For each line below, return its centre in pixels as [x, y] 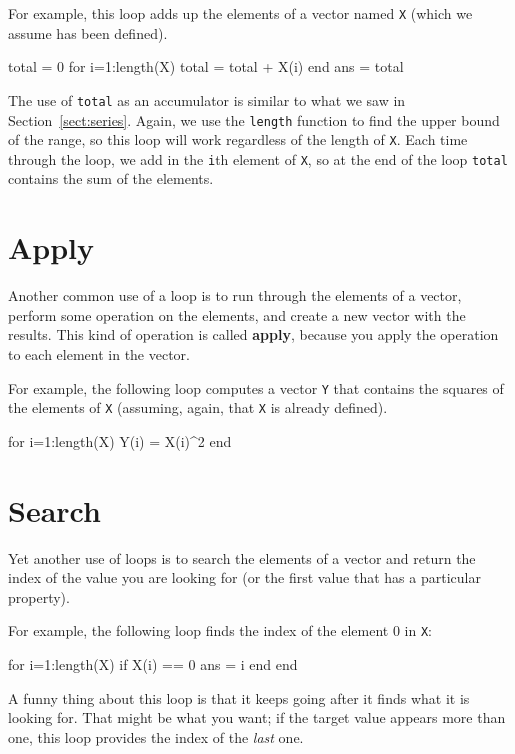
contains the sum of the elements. [111, 178]
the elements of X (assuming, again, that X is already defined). [198, 407]
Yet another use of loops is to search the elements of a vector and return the [242, 557]
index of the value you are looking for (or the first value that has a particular [244, 577]
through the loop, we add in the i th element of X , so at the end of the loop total [258, 158]
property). [39, 596]
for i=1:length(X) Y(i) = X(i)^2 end [120, 440]
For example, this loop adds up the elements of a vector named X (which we [240, 13]
